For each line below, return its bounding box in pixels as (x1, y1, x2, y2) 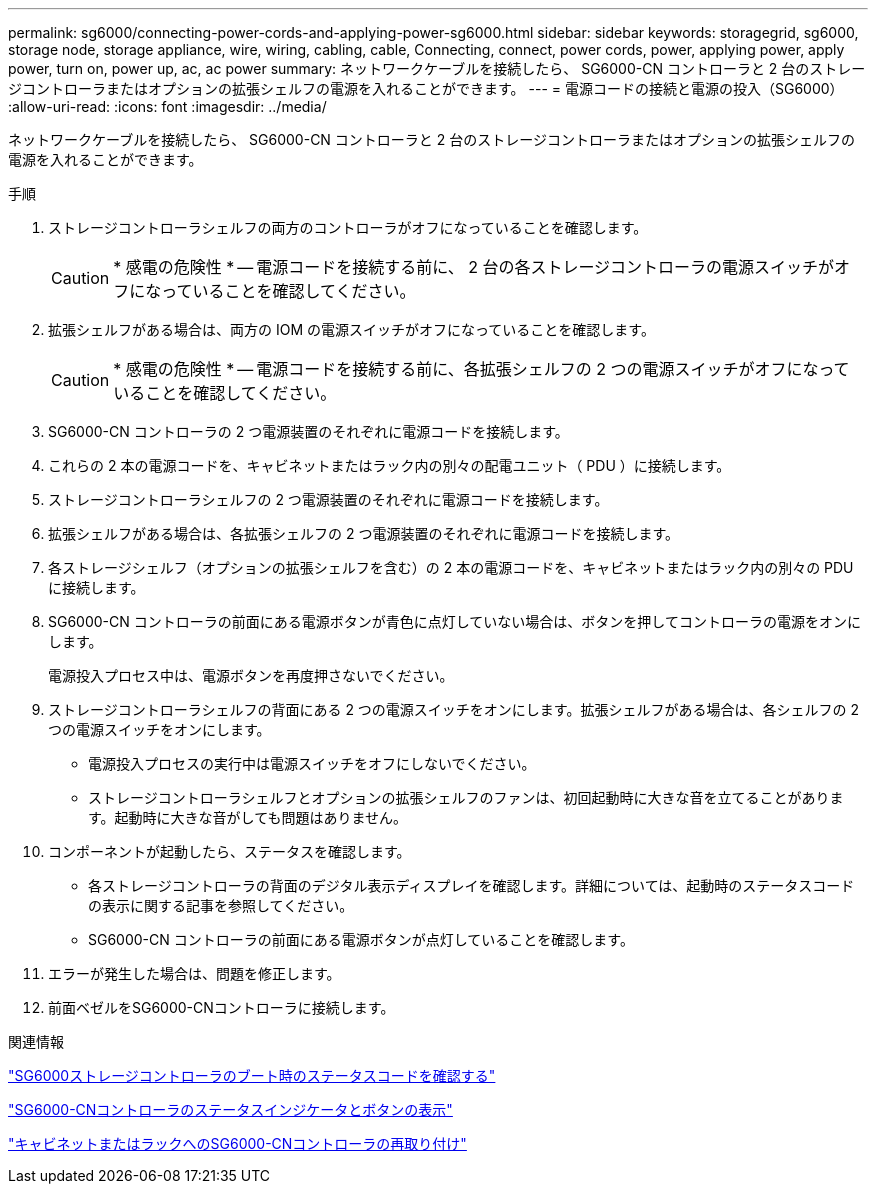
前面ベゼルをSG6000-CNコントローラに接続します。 (48, 999, 395, 1016)
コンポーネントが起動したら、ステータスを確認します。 (48, 843, 411, 860)
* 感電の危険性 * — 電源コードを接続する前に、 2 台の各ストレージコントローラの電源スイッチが (113, 257, 835, 277)
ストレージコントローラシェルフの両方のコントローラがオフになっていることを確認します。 (48, 219, 648, 236)
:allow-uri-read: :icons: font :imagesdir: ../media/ (8, 98, 327, 115)
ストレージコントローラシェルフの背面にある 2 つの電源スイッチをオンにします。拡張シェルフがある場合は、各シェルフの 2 (48, 701, 859, 718)
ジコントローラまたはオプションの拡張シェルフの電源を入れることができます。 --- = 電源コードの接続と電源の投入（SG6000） (8, 80, 844, 97)
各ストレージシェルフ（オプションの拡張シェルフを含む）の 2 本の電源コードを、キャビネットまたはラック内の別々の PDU (48, 559, 854, 576)
